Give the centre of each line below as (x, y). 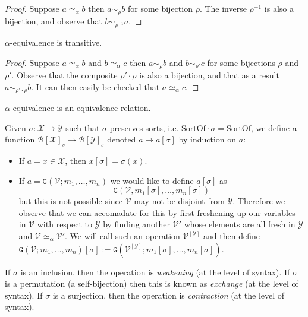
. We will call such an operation (122, 235)
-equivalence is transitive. (56, 42)
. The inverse (223, 8)
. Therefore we (259, 201)
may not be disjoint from (179, 201)
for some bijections (241, 62)
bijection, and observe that (54, 21)
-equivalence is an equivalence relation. (80, 107)
